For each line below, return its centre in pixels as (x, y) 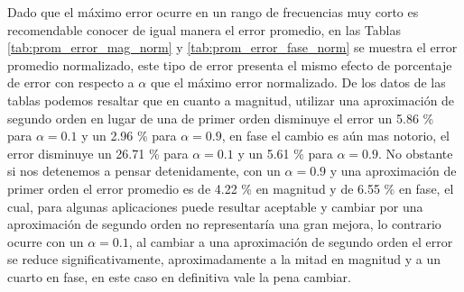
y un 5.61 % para (285, 153)
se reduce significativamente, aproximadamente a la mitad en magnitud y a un (224, 259)
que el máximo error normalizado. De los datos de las (298, 82)
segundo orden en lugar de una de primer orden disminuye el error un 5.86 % (221, 118)
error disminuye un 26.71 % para (98, 153)
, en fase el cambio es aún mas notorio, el (335, 136)
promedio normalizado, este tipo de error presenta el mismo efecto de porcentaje (230, 64)
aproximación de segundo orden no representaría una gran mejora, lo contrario (224, 224)
